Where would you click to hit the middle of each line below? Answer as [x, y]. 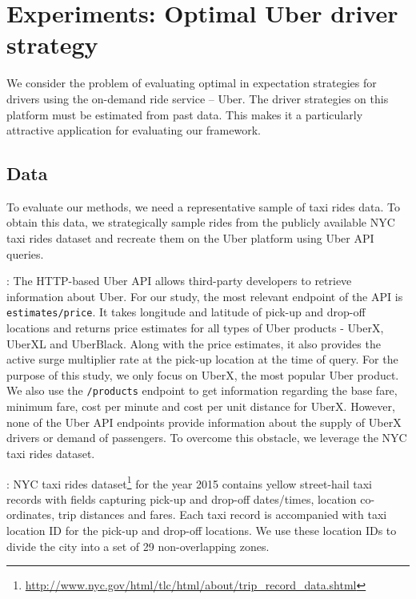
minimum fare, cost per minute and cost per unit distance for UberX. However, [201, 406]
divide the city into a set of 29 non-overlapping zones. [138, 546]
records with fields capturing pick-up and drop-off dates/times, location [182, 498]
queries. [25, 253]
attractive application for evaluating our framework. [134, 130]
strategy [52, 44]
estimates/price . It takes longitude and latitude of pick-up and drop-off [186, 312]
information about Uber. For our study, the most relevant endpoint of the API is [205, 296]
